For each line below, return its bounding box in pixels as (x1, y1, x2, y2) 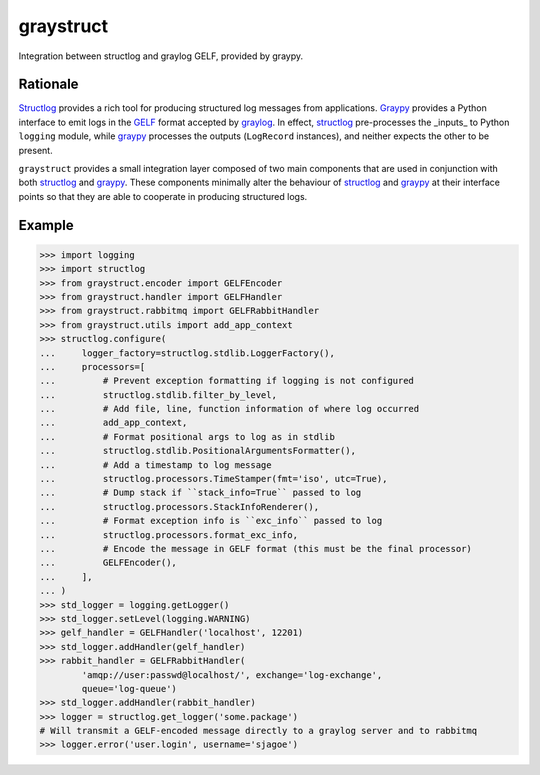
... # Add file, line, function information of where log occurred (39, 403, 420, 415)
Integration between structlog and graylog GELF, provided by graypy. (18, 50, 304, 62)
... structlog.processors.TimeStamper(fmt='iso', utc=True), (39, 473, 388, 485)
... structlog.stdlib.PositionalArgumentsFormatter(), (39, 445, 357, 457)
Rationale (18, 76, 79, 93)
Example (18, 216, 74, 234)
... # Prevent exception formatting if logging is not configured (39, 375, 415, 387)
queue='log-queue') (81, 683, 177, 694)
